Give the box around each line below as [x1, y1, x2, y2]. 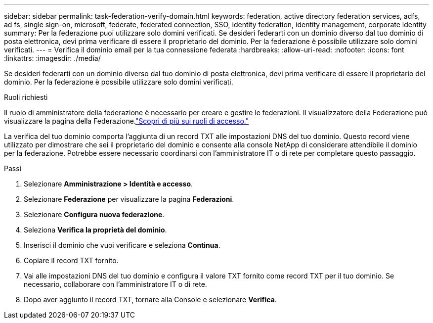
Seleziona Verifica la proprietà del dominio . [24, 226, 167, 234]
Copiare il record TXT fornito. [24, 256, 119, 265]
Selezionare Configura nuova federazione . [24, 210, 165, 219]
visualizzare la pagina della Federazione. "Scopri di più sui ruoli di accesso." [4, 117, 249, 125]
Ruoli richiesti [4, 93, 48, 101]
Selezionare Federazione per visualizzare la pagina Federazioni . [24, 195, 234, 203]
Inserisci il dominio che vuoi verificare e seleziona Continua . [24, 241, 220, 249]
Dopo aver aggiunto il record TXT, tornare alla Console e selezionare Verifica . [24, 295, 277, 304]
